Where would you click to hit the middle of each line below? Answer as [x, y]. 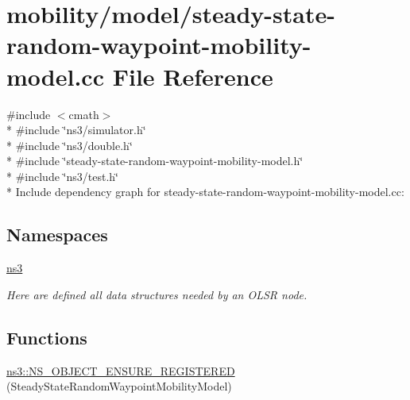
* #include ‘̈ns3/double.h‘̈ [70, 145]
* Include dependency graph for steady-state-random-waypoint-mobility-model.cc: [205, 192]
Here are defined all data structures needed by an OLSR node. [157, 294]
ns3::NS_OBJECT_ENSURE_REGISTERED [121, 370]
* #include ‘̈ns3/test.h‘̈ [62, 176]
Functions [47, 337]
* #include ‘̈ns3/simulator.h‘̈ [76, 130]
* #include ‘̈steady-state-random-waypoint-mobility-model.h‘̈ [155, 161]
